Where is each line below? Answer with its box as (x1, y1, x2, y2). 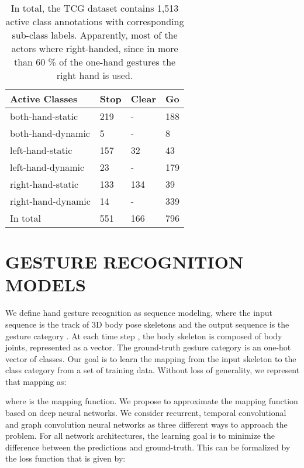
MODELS (5, 273, 86, 297)
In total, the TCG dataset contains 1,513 (11, 1, 179, 15)
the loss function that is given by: (5, 452, 126, 464)
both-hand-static (10, 109, 78, 123)
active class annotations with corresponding (5, 15, 184, 28)
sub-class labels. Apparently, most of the (12, 28, 178, 42)
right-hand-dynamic (10, 194, 91, 208)
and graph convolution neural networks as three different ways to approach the (5, 418, 288, 430)
